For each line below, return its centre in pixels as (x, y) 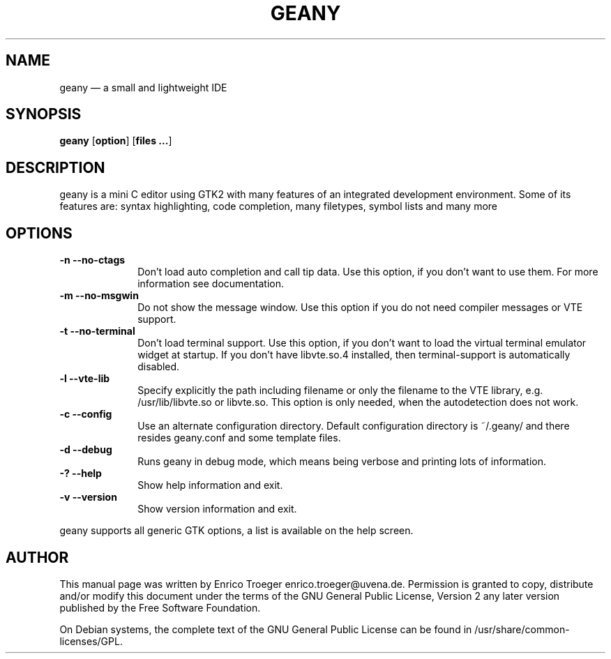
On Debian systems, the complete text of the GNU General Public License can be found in (266, 629)
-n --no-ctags (92, 260)
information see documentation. (211, 284)
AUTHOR (37, 557)
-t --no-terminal (97, 331)
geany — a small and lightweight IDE (143, 87)
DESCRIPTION (55, 167)
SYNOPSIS (44, 114)
